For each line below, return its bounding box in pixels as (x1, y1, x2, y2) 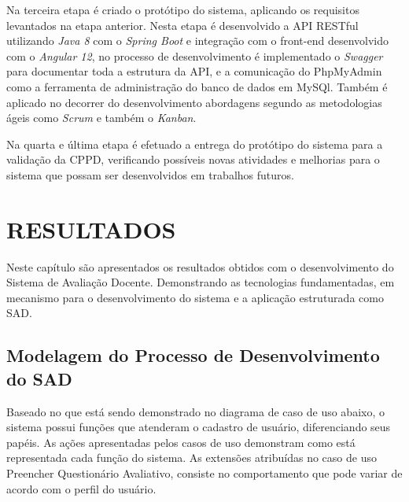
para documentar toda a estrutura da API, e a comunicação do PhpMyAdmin (6, 63, 382, 79)
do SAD (6, 366, 72, 390)
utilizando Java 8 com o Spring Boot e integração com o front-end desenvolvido (6, 32, 389, 49)
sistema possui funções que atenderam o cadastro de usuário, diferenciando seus (6, 419, 391, 435)
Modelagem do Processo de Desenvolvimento (6, 343, 380, 367)
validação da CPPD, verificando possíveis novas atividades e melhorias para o (6, 151, 380, 168)
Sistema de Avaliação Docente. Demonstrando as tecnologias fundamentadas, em (6, 274, 395, 290)
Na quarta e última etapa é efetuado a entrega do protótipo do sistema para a (6, 135, 383, 152)
